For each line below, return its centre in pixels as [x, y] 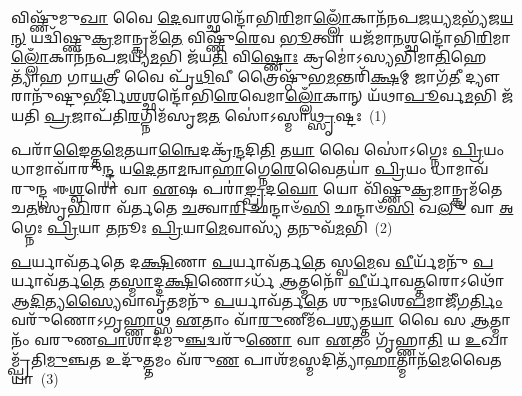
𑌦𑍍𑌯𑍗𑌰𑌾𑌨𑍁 [482, 75]
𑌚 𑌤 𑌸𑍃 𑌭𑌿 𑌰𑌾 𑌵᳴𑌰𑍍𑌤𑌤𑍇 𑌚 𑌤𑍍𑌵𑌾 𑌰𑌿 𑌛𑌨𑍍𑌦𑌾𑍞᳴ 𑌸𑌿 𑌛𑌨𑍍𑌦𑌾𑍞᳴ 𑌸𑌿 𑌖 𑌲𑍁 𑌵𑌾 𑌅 [262, 207]
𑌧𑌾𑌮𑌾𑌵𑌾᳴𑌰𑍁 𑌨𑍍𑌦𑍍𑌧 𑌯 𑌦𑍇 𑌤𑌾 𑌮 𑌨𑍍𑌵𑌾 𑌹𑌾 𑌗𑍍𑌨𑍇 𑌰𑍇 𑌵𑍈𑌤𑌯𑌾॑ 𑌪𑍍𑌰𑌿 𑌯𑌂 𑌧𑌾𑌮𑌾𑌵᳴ [250, 168]
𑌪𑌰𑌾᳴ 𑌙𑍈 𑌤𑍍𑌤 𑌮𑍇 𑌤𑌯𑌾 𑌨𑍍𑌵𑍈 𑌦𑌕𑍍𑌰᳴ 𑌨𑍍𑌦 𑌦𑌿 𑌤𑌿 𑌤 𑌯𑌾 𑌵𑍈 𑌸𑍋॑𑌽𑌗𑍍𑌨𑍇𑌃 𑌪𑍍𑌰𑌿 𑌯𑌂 [258, 148]
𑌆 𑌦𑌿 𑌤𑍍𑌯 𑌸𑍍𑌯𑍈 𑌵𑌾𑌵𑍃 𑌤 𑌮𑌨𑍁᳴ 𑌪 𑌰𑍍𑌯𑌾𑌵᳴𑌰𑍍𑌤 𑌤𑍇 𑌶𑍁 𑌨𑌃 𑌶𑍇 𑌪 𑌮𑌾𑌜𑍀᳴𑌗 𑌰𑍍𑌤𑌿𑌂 [257, 299]
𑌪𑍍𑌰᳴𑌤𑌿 [29, 358]
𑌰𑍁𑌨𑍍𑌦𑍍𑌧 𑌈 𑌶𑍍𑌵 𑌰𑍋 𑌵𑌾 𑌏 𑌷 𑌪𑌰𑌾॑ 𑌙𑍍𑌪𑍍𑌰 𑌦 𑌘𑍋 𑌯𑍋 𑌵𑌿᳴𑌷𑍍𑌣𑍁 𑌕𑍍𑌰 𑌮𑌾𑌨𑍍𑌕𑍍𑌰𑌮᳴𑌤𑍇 [257, 187]
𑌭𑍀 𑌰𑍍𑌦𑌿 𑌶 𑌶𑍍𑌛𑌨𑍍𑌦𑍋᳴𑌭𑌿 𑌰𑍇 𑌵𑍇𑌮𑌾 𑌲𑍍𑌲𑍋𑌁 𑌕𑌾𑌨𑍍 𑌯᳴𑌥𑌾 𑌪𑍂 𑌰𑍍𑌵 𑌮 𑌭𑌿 [289, 95]
